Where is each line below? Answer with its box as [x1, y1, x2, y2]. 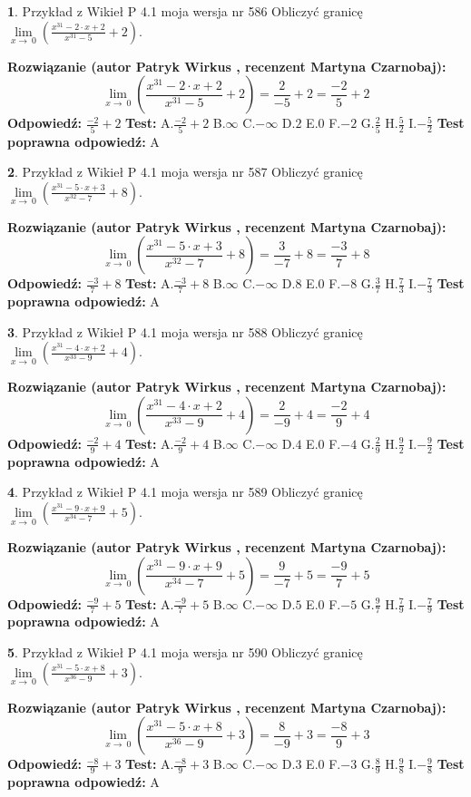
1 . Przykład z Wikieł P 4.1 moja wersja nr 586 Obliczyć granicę [7, 2, 363, 20]
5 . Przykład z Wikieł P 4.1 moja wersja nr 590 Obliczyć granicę [7, 642, 363, 661]
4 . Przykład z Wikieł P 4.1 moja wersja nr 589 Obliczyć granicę [7, 482, 363, 501]
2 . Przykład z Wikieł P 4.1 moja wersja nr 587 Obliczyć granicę [7, 162, 363, 181]
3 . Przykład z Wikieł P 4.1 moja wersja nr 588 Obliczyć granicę [7, 322, 363, 341]
